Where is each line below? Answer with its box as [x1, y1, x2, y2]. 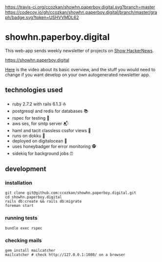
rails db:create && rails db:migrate [5, 199, 82, 204]
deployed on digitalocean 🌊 [12, 138, 67, 143]
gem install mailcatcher [5, 248, 56, 253]
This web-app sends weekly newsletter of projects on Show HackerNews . [5, 47, 154, 53]
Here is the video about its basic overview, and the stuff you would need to [5, 66, 156, 72]
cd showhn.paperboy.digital [5, 195, 62, 200]
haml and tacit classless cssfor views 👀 [12, 127, 91, 133]
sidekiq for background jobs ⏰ [12, 150, 73, 156]
